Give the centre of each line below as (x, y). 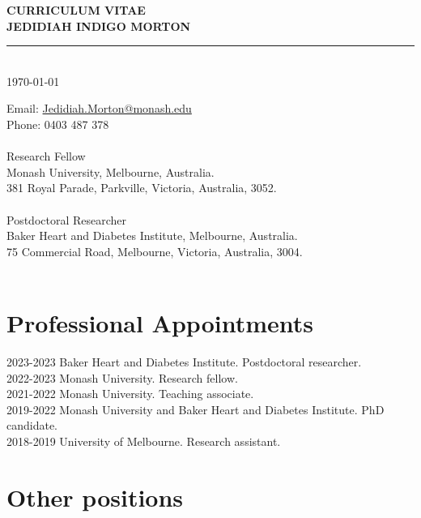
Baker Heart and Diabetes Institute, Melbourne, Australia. (152, 235)
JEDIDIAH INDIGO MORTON (99, 26)
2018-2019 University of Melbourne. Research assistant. (144, 441)
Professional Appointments (160, 323)
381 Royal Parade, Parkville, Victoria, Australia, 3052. (142, 188)
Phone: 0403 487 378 (58, 124)
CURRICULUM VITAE (76, 10)
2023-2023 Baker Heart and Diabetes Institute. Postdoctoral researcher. (184, 362)
